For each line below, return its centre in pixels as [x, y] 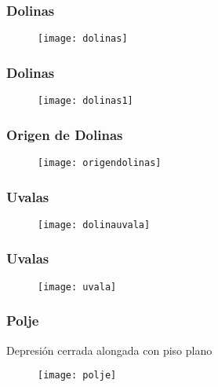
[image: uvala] [77, 287]
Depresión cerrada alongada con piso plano [109, 350]
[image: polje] [77, 376]
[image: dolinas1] [85, 101]
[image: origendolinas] [100, 162]
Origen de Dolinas [65, 134]
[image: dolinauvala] [94, 225]
